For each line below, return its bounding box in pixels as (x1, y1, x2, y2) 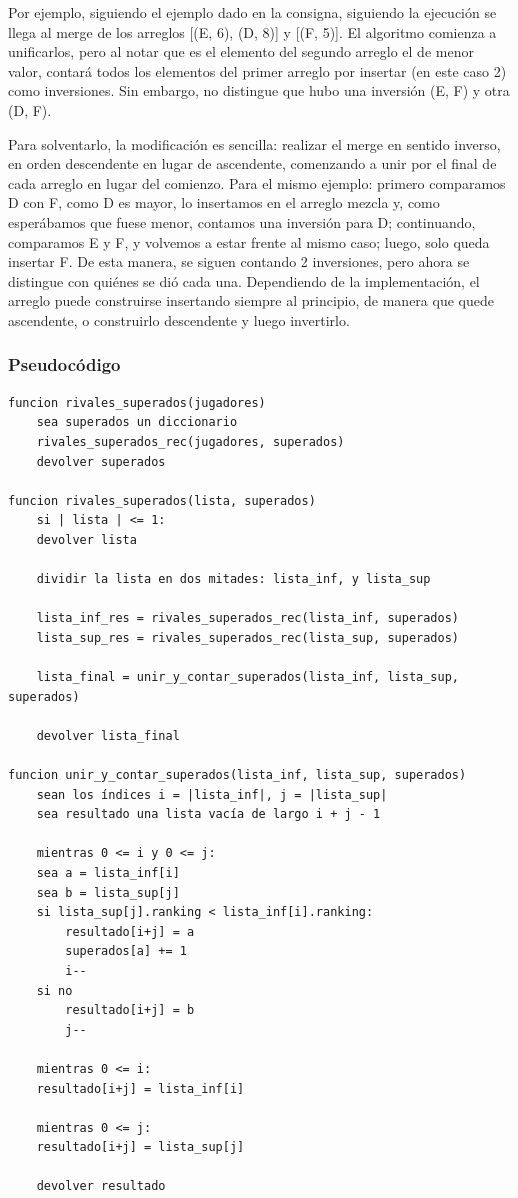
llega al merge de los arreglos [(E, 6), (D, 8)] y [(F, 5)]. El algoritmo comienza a (8, 21, 497, 42)
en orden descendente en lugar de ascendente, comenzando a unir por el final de (8, 153, 497, 174)
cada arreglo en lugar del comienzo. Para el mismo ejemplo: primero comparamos (8, 172, 506, 193)
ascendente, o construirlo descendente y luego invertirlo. (8, 309, 350, 330)
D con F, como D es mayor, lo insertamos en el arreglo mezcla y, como (8, 192, 440, 213)
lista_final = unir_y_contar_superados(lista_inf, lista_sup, (36, 670, 460, 685)
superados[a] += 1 (65, 944, 187, 959)
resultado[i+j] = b (65, 1003, 195, 1018)
